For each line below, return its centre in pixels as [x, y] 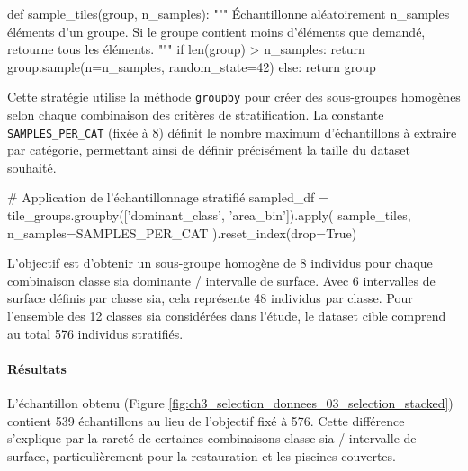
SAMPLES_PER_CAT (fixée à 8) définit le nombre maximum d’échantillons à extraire [232, 132]
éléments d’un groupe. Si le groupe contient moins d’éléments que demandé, [216, 31]
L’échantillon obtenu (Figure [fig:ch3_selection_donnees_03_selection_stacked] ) [230, 403]
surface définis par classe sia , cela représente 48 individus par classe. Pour [210, 298]
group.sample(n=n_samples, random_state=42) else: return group [192, 66]
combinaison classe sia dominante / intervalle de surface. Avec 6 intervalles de [221, 280]
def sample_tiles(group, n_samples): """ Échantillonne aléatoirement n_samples [229, 13]
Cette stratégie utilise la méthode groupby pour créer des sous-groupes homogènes [234, 97]
